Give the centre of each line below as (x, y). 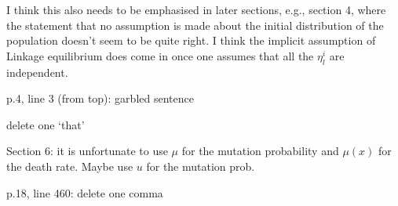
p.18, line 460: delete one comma (85, 192)
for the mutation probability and (260, 151)
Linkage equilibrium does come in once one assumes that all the (160, 55)
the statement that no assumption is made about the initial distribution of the (195, 25)
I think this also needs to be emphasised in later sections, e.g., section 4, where (196, 9)
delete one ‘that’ (46, 124)
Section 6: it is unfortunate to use (87, 151)
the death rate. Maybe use (70, 166)
